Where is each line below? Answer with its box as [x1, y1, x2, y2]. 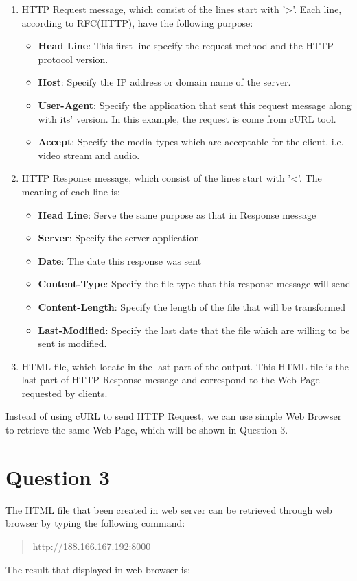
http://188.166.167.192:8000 [32, 538, 151, 553]
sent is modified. [38, 336, 107, 351]
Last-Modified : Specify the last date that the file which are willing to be [38, 322, 350, 337]
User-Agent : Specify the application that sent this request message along [38, 97, 352, 112]
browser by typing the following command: [5, 516, 185, 530]
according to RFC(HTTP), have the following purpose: [21, 15, 253, 29]
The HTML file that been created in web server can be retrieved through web [5, 502, 332, 517]
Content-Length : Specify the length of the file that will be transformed [38, 299, 345, 313]
